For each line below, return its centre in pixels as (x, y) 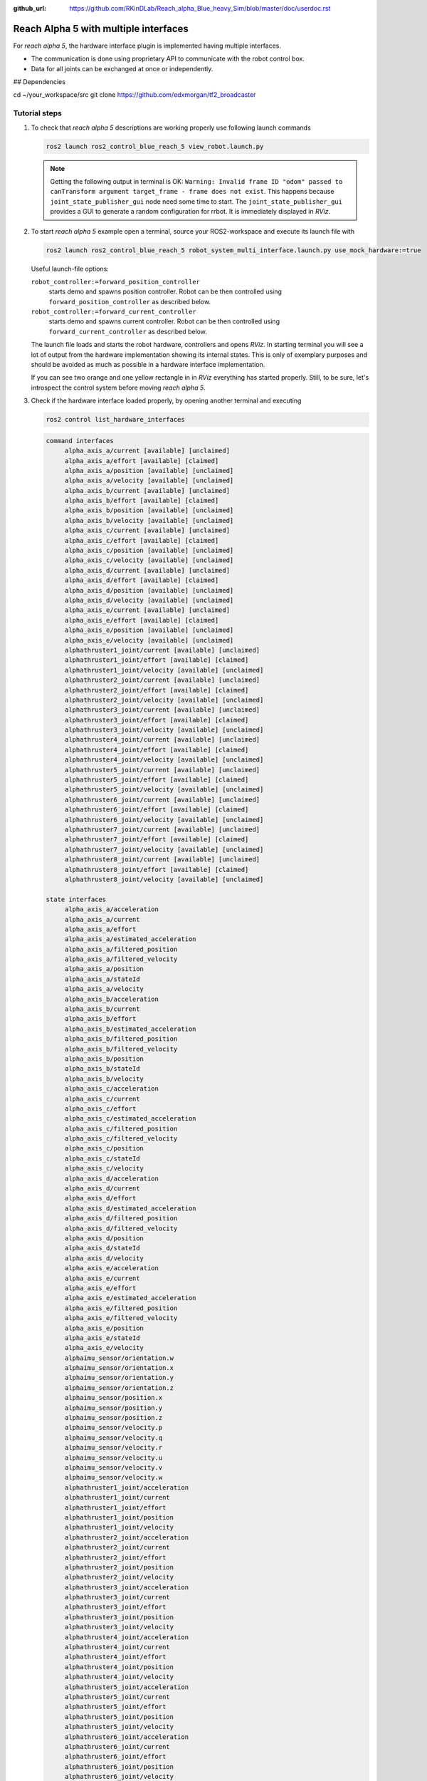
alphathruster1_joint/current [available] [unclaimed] (162, 650)
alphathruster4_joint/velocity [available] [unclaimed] (164, 760)
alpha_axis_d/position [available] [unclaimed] (149, 590)
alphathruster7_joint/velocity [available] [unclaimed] (164, 849)
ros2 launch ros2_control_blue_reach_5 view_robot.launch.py (155, 146)
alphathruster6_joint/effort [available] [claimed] (157, 810)
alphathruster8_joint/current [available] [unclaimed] (162, 860)
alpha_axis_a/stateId (102, 979)
